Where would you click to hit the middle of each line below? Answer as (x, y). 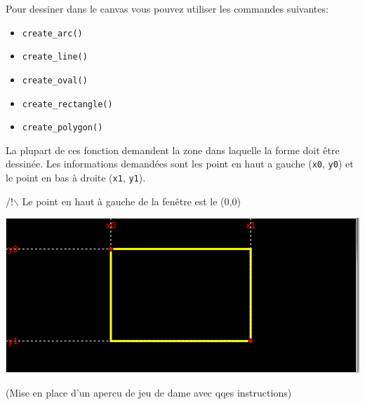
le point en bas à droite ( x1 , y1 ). (76, 178)
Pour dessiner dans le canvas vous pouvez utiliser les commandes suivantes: (167, 8)
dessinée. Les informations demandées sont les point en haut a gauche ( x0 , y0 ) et (180, 164)
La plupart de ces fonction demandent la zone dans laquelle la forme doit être (173, 150)
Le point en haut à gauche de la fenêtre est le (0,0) (131, 201)
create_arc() (52, 33)
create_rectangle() (67, 104)
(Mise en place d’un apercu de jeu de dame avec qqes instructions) (149, 393)
